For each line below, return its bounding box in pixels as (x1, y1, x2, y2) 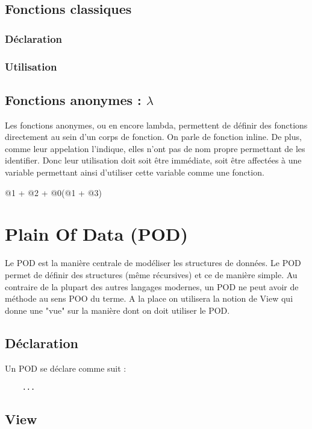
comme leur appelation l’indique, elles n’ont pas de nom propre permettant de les (5, 142, 305, 154)
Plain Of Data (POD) (5, 221, 189, 246)
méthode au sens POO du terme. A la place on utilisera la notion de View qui (5, 292, 293, 305)
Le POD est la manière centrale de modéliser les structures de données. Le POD (5, 256, 301, 269)
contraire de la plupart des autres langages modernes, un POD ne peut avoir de (5, 280, 299, 293)
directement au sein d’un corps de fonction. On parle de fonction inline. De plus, (5, 130, 302, 143)
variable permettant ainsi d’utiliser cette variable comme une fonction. (5, 166, 264, 179)
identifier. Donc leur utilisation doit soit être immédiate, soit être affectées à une (5, 154, 302, 167)
